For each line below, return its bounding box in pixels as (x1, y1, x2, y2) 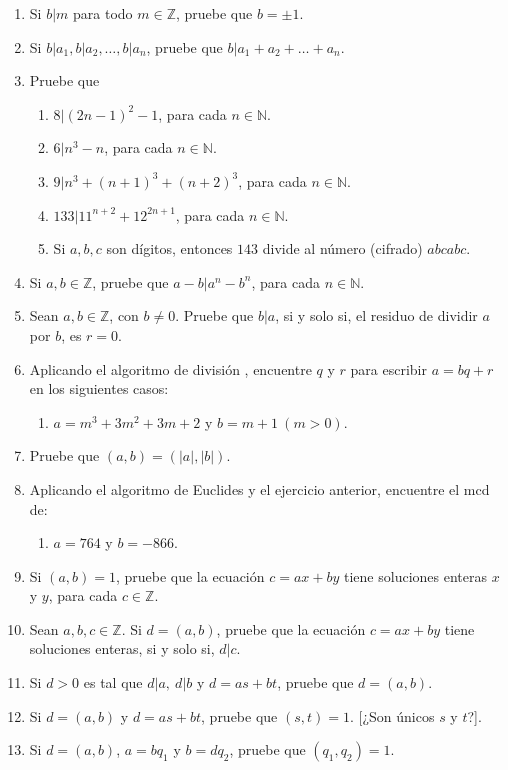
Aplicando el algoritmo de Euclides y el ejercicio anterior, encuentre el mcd (29, 478, 490, 499)
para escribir (350, 358, 427, 379)
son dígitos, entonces (106, 238, 233, 259)
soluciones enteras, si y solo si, (29, 638, 215, 659)
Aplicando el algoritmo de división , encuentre (29, 358, 312, 379)
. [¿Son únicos (349, 705, 435, 726)
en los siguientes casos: (29, 378, 169, 399)
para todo (73, 3, 133, 23)
